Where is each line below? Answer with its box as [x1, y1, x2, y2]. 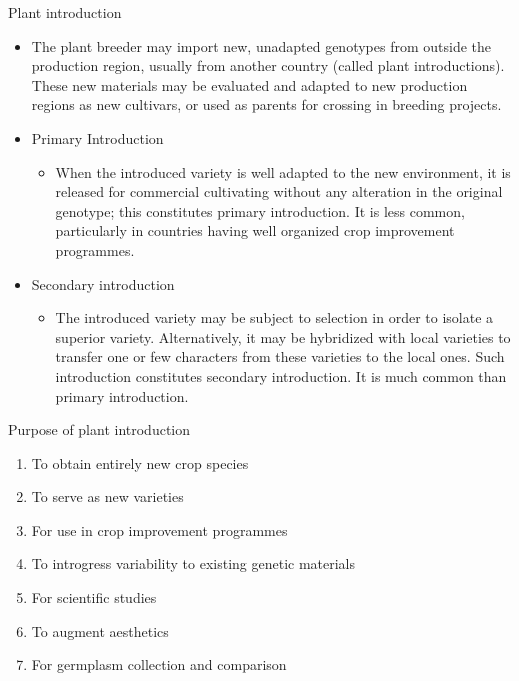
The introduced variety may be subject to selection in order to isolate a [55, 307, 494, 328]
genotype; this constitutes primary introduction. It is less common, [55, 200, 465, 221]
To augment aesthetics [31, 620, 169, 641]
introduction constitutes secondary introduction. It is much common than [55, 365, 507, 386]
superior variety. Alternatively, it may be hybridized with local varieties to [55, 326, 511, 347]
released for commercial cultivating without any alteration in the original [55, 181, 503, 202]
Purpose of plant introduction [8, 419, 191, 440]
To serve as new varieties [31, 486, 184, 507]
